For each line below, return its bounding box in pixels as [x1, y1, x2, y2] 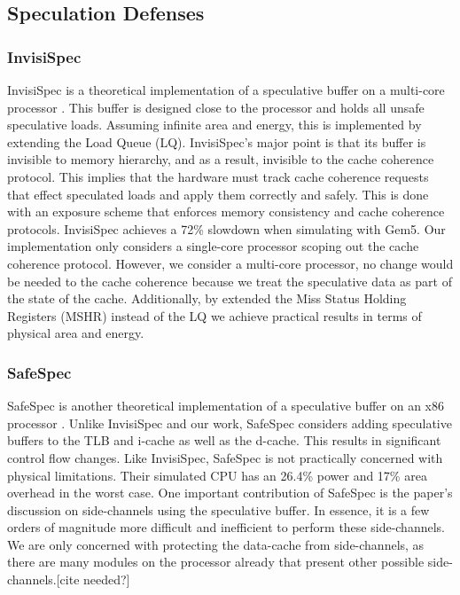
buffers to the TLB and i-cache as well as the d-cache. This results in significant [7, 431, 441, 450]
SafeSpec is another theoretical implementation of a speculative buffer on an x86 [7, 396, 444, 415]
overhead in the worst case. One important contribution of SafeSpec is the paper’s [7, 483, 453, 502]
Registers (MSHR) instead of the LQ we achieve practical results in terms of [7, 306, 422, 325]
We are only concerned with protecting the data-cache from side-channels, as [7, 535, 425, 553]
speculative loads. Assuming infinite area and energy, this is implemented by [7, 115, 422, 134]
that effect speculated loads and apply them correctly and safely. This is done [7, 184, 429, 203]
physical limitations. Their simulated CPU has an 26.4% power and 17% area [7, 466, 427, 484]
